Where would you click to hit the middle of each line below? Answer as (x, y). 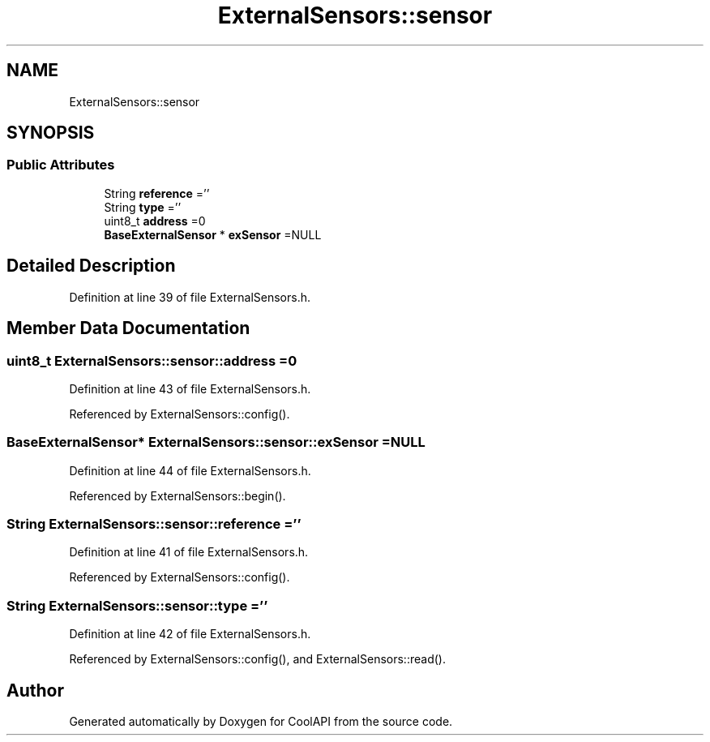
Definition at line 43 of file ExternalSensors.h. (190, 388)
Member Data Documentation (128, 328)
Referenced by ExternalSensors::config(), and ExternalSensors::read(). (257, 659)
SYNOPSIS (51, 133)
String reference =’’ (157, 193)
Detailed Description (91, 266)
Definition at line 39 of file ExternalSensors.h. (190, 297)
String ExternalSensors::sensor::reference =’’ (154, 524)
